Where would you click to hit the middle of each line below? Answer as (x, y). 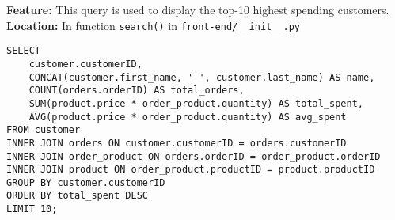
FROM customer (44, 130)
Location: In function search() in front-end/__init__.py (153, 25)
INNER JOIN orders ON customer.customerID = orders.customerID (177, 143)
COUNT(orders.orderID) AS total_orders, (137, 91)
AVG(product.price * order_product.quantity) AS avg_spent (188, 117)
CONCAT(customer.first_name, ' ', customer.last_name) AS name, (202, 77)
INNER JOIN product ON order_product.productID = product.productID (191, 170)
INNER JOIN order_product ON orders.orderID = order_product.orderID (194, 156)
